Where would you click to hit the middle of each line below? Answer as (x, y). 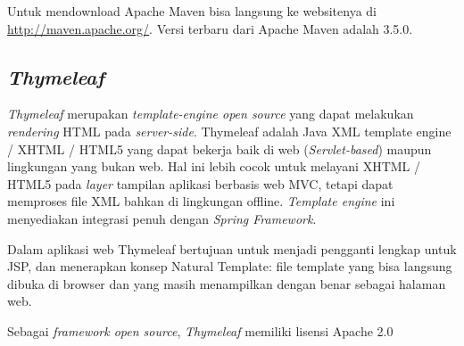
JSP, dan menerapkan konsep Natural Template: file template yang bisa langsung (230, 266)
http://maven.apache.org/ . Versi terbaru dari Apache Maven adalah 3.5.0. (210, 28)
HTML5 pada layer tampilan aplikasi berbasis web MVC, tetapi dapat (200, 183)
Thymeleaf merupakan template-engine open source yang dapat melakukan (211, 114)
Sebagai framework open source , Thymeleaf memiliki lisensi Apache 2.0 (200, 330)
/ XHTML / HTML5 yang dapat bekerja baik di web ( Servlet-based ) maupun (220, 148)
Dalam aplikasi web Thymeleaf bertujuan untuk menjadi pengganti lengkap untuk (232, 248)
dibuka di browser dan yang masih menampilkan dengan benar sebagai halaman (227, 283)
